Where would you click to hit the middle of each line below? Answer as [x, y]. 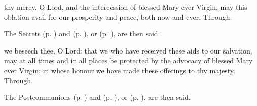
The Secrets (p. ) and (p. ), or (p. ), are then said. [82, 34]
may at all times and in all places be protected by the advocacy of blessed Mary [128, 60]
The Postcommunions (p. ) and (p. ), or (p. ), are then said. [97, 97]
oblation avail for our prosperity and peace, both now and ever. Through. [118, 16]
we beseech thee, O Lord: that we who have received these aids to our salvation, [128, 50]
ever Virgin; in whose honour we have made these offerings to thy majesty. [120, 70]
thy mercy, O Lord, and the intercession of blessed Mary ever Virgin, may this [126, 7]
